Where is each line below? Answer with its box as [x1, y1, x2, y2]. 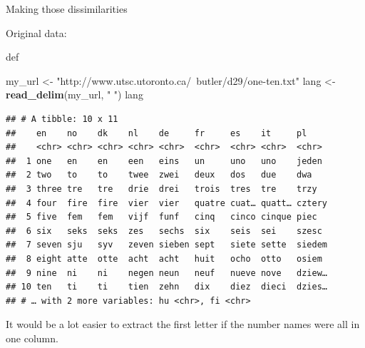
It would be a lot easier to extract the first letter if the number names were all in [6, 317, 360, 332]
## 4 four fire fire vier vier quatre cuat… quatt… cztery [6, 198, 328, 208]
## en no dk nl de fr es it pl [6, 128, 307, 138]
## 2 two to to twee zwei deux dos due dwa [6, 170, 312, 180]
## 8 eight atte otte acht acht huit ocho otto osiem [6, 253, 322, 264]
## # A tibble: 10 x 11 [6, 113, 118, 124]
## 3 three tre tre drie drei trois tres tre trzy [6, 183, 317, 194]
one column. [6, 330, 58, 345]
